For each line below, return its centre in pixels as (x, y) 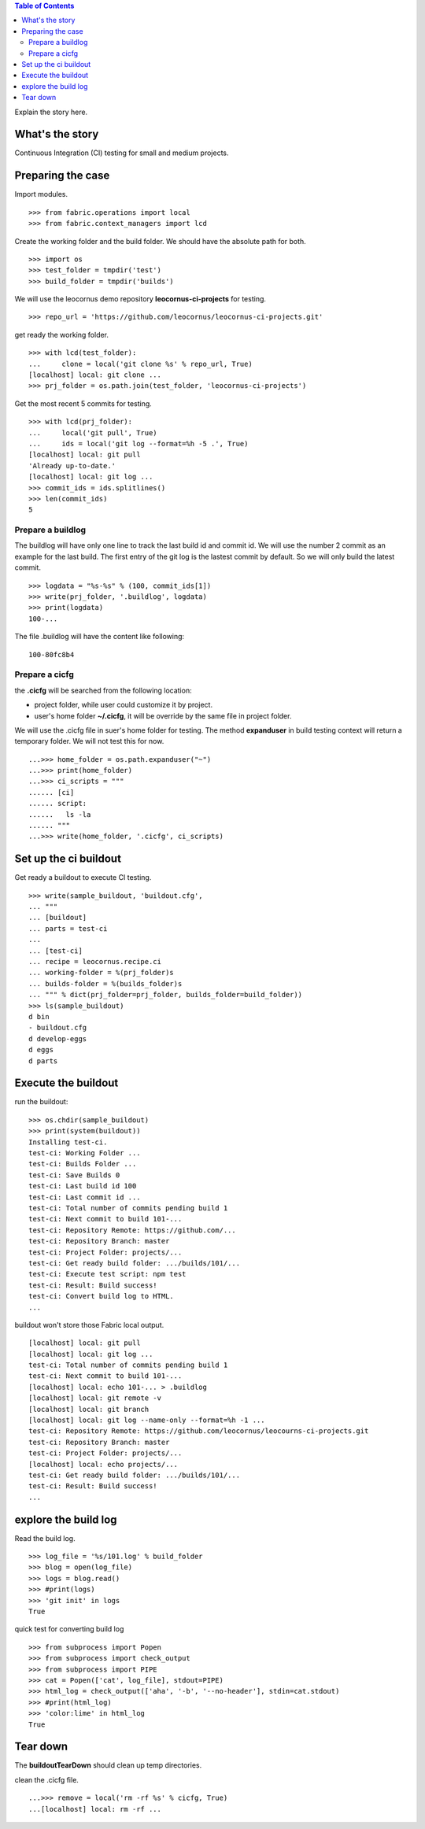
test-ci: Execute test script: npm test (107, 1274)
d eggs (41, 1050)
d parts (43, 1061)
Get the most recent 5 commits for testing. (83, 403)
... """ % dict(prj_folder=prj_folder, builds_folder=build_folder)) (166, 995)
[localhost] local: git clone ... (95, 375)
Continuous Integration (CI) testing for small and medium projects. (122, 153)
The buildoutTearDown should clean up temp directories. (108, 1765)
